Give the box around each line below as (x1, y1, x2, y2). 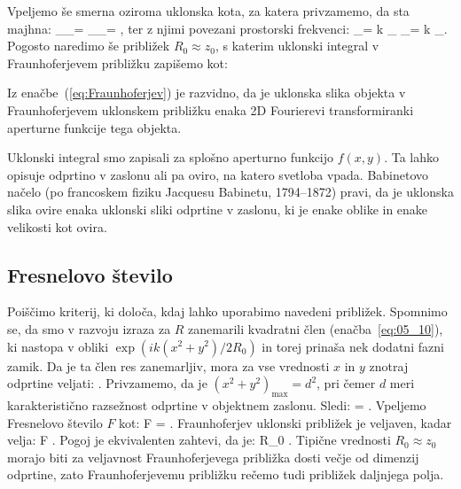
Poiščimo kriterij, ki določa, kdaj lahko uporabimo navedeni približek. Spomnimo (7, 302, 448, 321)
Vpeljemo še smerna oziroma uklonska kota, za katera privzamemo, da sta (7, 2, 410, 19)
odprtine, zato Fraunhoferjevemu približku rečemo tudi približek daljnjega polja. (7, 465, 444, 484)
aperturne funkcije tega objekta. (7, 118, 182, 136)
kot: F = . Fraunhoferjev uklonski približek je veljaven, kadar (119, 413, 452, 431)
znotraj (369, 356, 409, 375)
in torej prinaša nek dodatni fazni (262, 337, 444, 355)
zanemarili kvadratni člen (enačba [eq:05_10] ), (188, 319, 443, 338)
